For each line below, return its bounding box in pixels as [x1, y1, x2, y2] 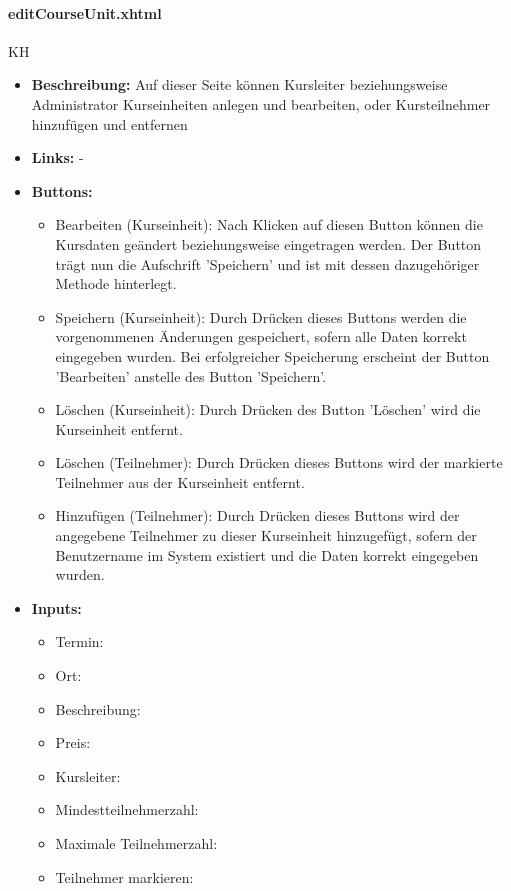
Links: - [31, 147, 84, 168]
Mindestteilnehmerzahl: [55, 799, 199, 820]
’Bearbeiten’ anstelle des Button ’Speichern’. [55, 365, 327, 386]
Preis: [55, 732, 91, 753]
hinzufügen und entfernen [31, 113, 188, 134]
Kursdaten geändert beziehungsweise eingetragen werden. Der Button [55, 233, 482, 254]
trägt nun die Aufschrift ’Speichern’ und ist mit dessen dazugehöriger [55, 253, 480, 274]
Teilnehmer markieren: [55, 866, 194, 887]
